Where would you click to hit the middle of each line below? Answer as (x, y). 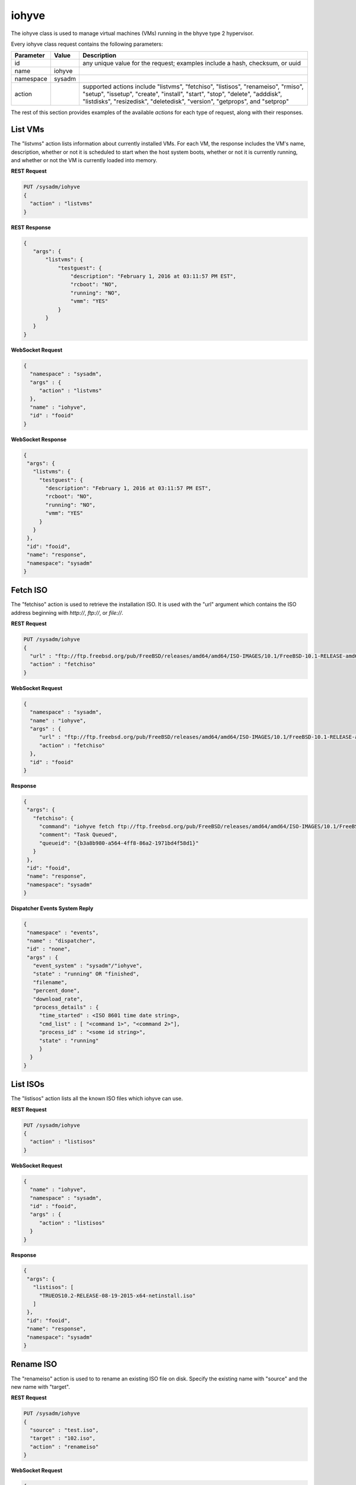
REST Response (31, 227)
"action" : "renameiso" (64, 1447)
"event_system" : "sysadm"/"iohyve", (88, 966)
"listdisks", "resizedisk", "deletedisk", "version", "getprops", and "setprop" (186, 102)
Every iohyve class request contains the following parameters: (87, 44)
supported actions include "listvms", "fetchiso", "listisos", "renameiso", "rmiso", (193, 87)
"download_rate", (58, 999)
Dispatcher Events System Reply (52, 908)
